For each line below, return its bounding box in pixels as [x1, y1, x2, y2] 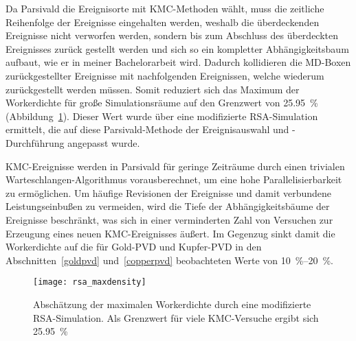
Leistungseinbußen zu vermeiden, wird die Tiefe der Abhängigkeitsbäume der [5, 199, 330, 213]
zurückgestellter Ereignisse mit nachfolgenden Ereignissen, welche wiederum [5, 68, 324, 82]
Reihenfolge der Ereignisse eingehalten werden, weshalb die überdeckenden [5, 14, 320, 29]
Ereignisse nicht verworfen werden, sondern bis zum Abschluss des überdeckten [5, 28, 339, 43]
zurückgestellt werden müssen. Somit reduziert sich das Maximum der [5, 82, 300, 96]
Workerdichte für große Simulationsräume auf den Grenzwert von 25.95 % [5, 95, 318, 110]
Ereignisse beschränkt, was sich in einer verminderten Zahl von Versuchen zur [5, 212, 333, 226]
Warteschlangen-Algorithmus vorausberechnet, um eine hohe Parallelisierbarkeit [5, 172, 342, 187]
